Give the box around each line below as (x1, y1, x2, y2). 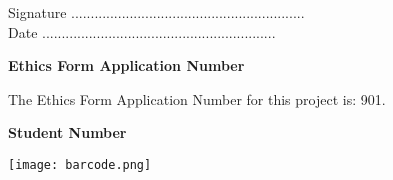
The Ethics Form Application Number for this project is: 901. (8, 88, 386, 109)
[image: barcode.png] (8, 157, 152, 172)
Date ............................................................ (8, 21, 276, 42)
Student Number (8, 122, 127, 143)
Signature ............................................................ (8, 2, 305, 22)
